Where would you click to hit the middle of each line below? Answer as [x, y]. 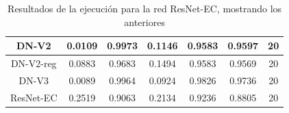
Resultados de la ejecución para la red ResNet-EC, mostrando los [145, 8]
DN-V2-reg [34, 63]
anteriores [144, 22]
